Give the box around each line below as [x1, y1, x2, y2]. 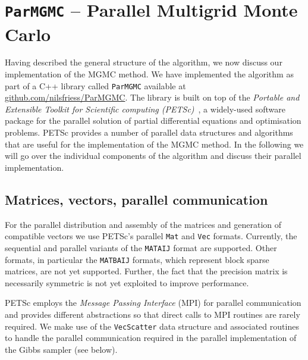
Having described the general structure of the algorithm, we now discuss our [5, 56, 282, 68]
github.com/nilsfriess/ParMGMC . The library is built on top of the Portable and [5, 91, 300, 104]
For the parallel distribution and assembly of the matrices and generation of [5, 218, 282, 230]
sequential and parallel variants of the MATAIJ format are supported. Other [5, 241, 277, 253]
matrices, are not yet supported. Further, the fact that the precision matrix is [5, 265, 288, 277]
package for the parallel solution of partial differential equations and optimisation [5, 114, 301, 127]
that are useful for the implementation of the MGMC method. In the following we [5, 137, 304, 150]
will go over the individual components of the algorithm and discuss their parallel [5, 149, 301, 162]
